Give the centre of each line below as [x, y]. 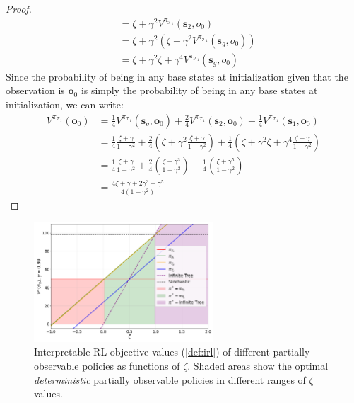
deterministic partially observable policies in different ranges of [170, 379]
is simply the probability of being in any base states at [199, 90]
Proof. [19, 8]
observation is [35, 90]
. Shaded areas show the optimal [258, 366]
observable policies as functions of [107, 366]
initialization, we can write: [65, 104]
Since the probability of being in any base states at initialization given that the [177, 76]
